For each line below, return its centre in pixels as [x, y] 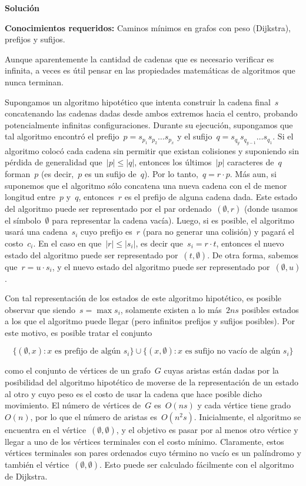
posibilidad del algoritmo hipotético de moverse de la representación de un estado [152, 382]
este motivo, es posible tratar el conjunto [79, 332]
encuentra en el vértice [46, 429]
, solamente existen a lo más [171, 309]
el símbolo [23, 220]
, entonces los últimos [173, 162]
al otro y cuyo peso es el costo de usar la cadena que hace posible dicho [134, 393]
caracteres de [251, 162]
